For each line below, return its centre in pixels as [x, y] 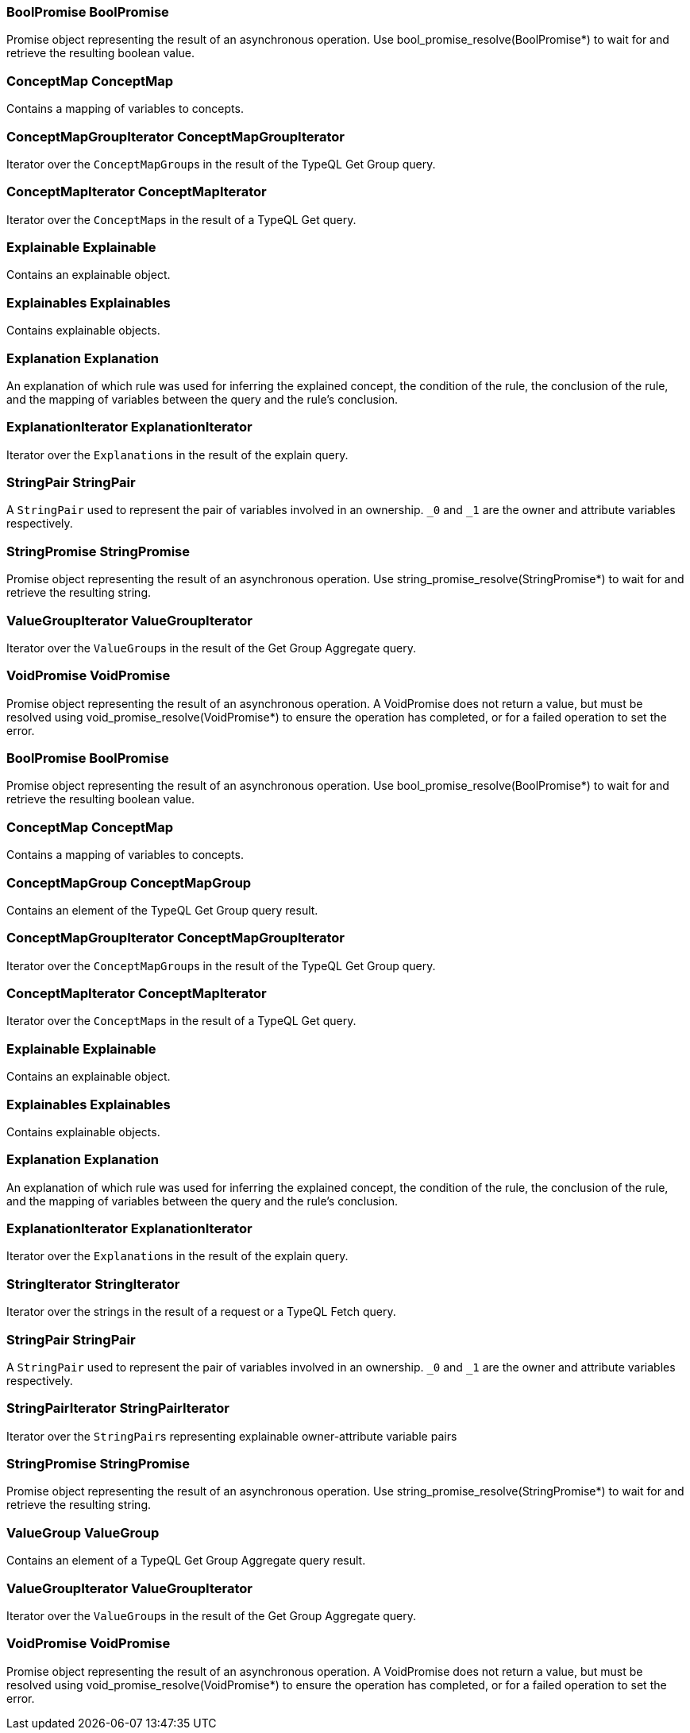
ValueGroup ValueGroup [83, 1532]
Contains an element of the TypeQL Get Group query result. [162, 910]
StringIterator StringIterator [93, 1284]
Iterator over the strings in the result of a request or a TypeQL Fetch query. [201, 1312]
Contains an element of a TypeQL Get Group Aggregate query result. [186, 1561]
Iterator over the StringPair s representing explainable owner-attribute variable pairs [232, 1436]
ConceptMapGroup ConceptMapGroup [129, 882]
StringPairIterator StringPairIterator [118, 1408]
